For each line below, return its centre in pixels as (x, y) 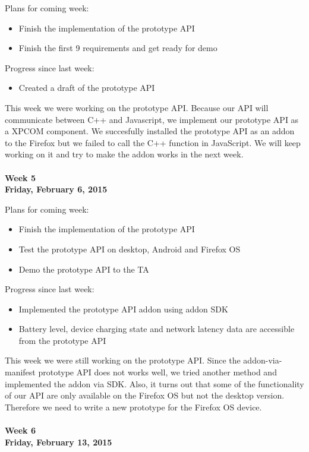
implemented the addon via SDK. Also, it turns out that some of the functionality (154, 383)
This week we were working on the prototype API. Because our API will (137, 107)
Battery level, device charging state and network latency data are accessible (157, 329)
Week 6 (20, 430)
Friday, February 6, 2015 (56, 189)
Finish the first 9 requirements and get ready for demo (118, 48)
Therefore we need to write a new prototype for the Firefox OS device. (133, 407)
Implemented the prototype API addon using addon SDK (123, 309)
